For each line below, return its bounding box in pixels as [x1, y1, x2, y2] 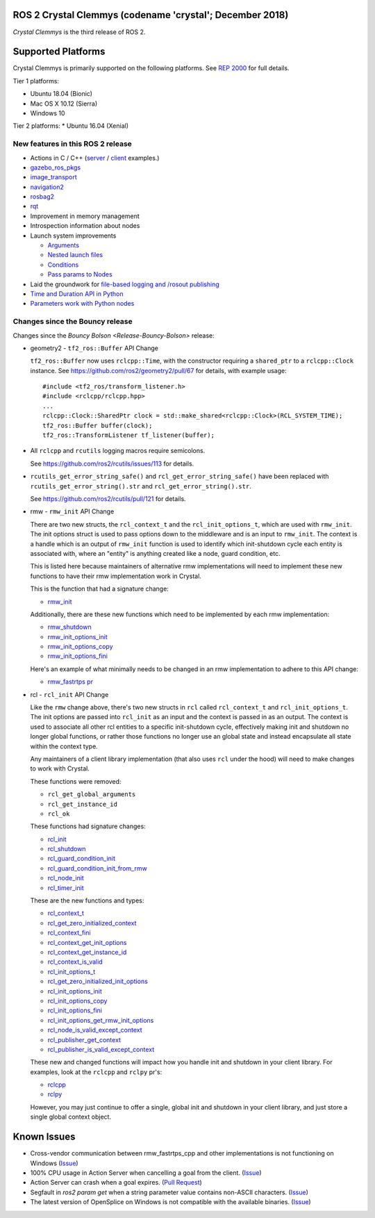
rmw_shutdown [47, 623, 92, 632]
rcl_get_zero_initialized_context [47, 919, 137, 927]
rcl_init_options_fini [47, 1006, 102, 1014]
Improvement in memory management [30, 212, 140, 220]
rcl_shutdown [47, 845, 86, 853]
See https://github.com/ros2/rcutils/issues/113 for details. [30, 459, 194, 468]
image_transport [30, 173, 78, 181]
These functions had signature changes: [30, 822, 146, 830]
